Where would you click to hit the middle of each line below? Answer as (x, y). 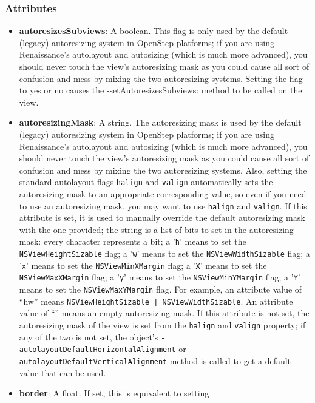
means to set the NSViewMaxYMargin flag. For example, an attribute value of (161, 289)
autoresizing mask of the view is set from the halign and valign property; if (162, 324)
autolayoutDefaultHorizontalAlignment (97, 350)
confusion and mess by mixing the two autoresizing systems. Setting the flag (161, 78)
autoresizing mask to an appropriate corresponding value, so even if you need (163, 194)
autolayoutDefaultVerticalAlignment (93, 361)
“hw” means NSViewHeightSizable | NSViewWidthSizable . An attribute (156, 301)
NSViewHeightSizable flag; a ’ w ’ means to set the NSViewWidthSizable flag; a (164, 253)
